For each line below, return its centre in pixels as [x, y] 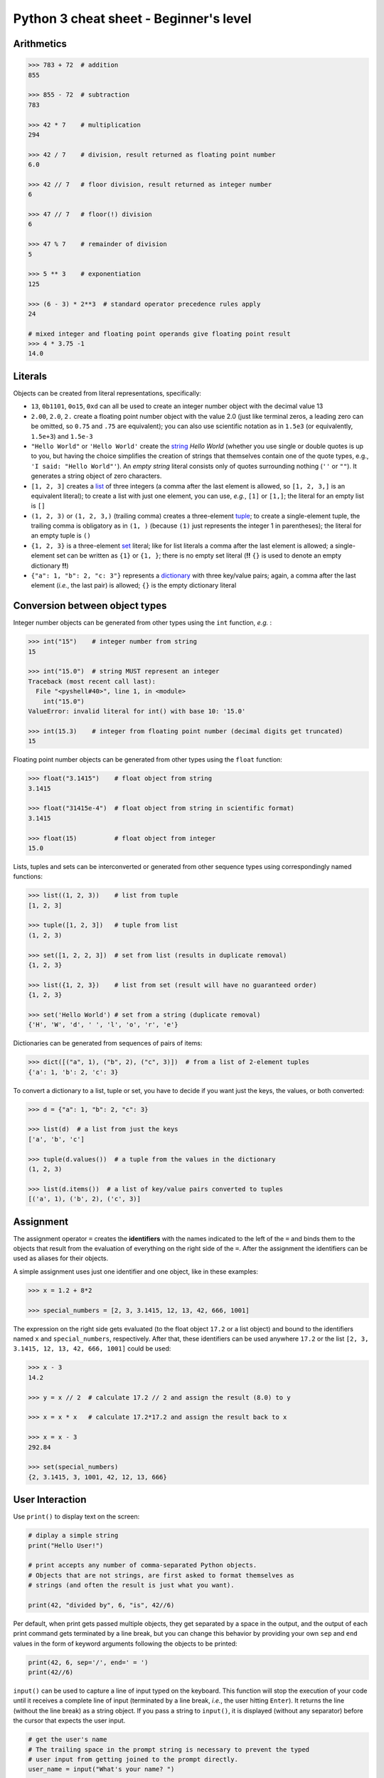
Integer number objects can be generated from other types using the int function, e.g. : [143, 623]
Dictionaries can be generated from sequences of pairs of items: [108, 1043]
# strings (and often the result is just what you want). [131, 1585]
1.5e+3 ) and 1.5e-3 [62, 436]
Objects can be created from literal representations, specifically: [107, 393]
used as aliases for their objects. [61, 1258]
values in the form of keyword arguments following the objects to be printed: [125, 1644]
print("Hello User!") [66, 1545]
